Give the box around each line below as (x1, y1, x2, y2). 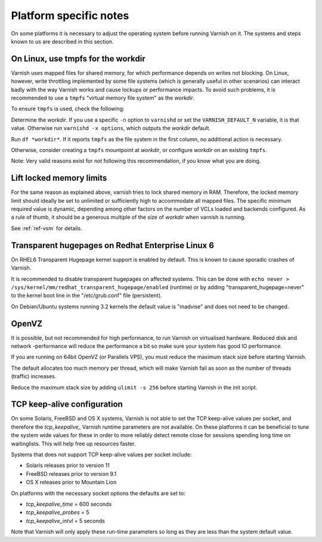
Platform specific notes (11, 9, 129, 22)
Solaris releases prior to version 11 (26, 462, 110, 469)
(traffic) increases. (11, 373, 57, 380)
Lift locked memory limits (11, 173, 107, 183)
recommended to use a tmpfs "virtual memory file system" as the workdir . (11, 94, 195, 101)
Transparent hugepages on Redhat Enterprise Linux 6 (11, 240, 215, 250)
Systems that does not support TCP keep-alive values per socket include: (11, 451, 192, 459)
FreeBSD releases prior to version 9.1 (26, 470, 117, 477)
